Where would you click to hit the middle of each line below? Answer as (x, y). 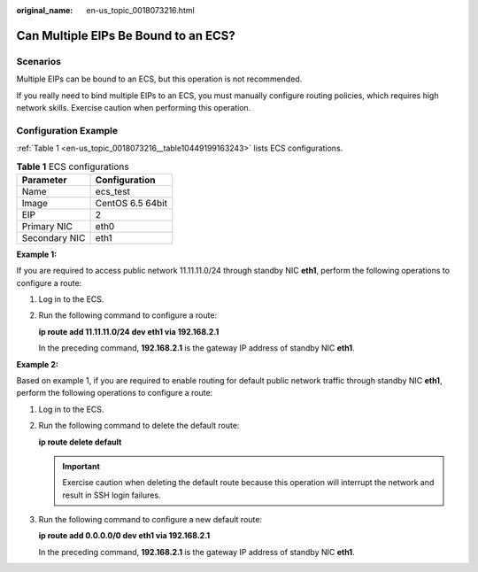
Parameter (44, 180)
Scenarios (39, 61)
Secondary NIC (54, 237)
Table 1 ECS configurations (73, 166)
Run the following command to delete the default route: (139, 426)
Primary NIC (47, 226)
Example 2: (38, 364)
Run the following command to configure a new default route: (150, 520)
